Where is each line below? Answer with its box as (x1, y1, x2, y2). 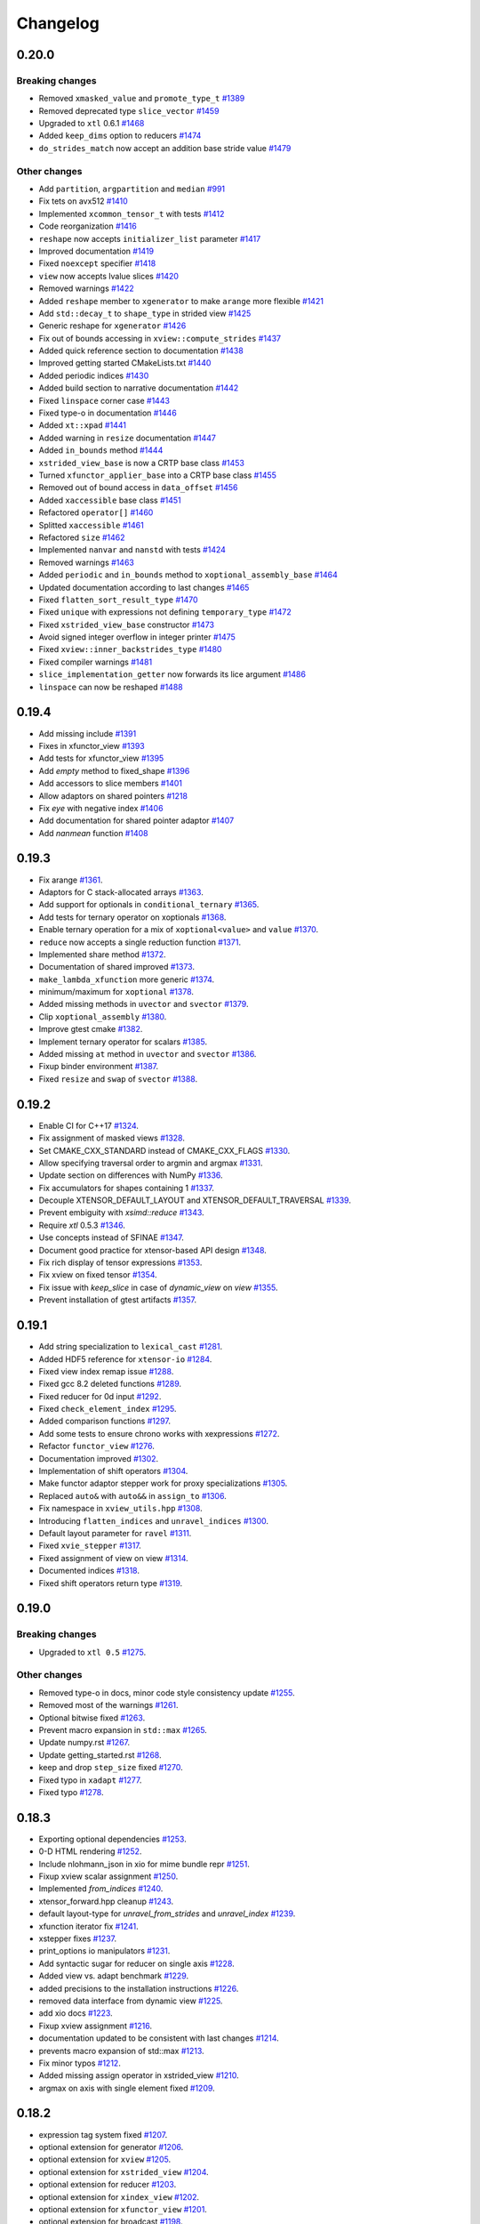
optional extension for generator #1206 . (38, 2141, 184, 2152)
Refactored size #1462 (38, 532, 125, 543)
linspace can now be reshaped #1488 (38, 681, 183, 692)
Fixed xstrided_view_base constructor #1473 (38, 619, 215, 630)
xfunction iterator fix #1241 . (38, 1921, 139, 1931)
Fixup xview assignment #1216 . (38, 2020, 153, 2031)
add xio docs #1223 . (38, 2008, 113, 2019)
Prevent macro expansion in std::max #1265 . (38, 1725, 208, 1735)
